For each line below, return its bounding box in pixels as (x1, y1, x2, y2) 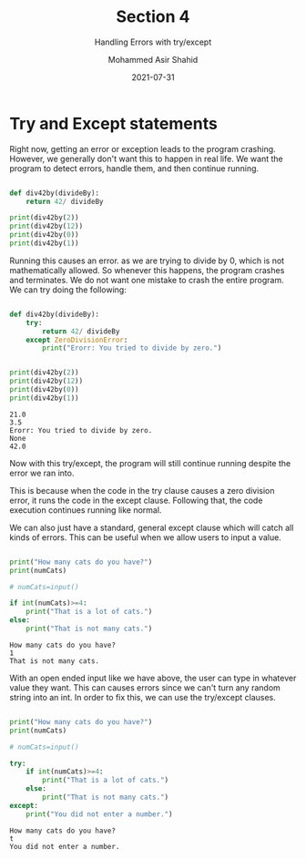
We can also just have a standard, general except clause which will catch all (9, 522, 294, 533)
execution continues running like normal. (9, 504, 162, 516)
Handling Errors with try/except (94, 36, 212, 47)
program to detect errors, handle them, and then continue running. (9, 162, 260, 174)
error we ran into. (9, 467, 75, 478)
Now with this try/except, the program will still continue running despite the (9, 457, 291, 468)
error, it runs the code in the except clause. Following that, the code (9, 495, 263, 506)
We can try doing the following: (9, 284, 127, 295)
